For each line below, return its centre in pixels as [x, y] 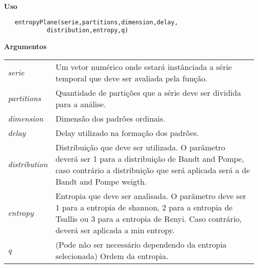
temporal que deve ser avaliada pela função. [131, 78]
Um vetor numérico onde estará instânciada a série [144, 67]
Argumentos [25, 46]
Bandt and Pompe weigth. [101, 181]
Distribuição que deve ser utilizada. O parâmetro [140, 147]
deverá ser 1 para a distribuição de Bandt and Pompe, [150, 158]
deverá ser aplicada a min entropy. [115, 230]
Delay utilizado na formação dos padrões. [127, 133]
